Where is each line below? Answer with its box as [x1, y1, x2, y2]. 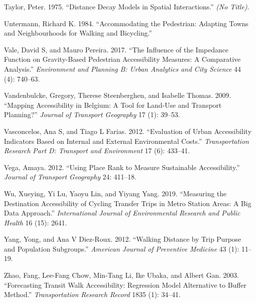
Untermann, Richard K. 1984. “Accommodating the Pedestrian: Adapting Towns [4, 18, 249, 28]
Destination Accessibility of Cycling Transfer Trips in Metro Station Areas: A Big [4, 198, 252, 208]
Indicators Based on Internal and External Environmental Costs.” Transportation [4, 135, 249, 146]
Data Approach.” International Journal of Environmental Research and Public [4, 208, 240, 218]
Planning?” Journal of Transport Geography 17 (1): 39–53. [4, 109, 180, 120]
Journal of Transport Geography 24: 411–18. [4, 172, 137, 182]
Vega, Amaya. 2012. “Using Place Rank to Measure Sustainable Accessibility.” [4, 162, 240, 172]
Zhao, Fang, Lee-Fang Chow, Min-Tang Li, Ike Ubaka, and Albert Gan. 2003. [4, 270, 239, 280]
